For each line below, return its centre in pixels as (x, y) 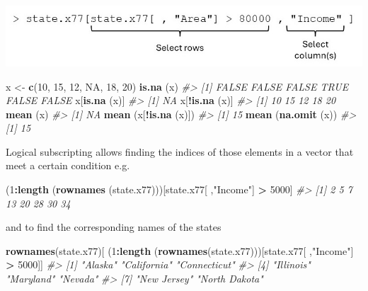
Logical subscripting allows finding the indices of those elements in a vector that (180, 151)
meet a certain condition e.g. (68, 165)
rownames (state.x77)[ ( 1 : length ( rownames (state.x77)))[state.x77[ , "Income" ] (180, 250)
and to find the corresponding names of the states (114, 227)
